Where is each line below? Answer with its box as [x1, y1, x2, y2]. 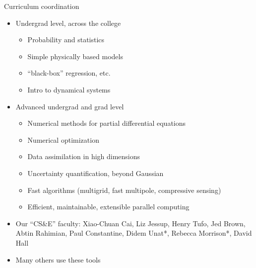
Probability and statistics [27, 34, 105, 45]
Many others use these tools [15, 254, 101, 265]
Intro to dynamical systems [27, 84, 111, 94]
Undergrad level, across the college [15, 17, 121, 28]
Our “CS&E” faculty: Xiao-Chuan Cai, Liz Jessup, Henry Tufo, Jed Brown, [15, 218, 246, 228]
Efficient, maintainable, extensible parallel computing [27, 201, 190, 212]
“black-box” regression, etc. [27, 68, 111, 78]
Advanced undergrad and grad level [15, 101, 124, 111]
